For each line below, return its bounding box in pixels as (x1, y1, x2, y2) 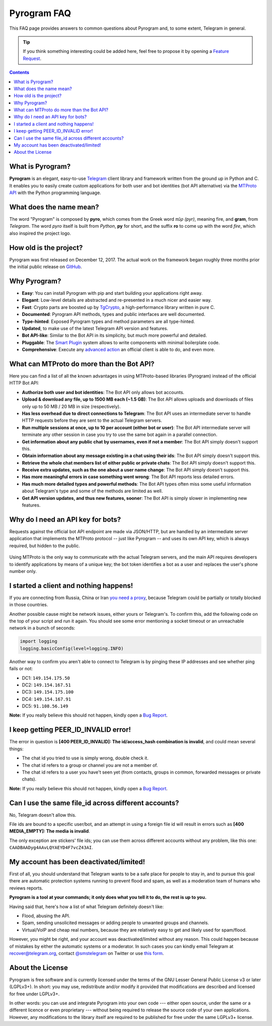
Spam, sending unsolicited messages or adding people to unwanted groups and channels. (22, 920, 209, 926)
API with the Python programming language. (9, 189, 101, 196)
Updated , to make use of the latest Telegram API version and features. (22, 325, 168, 331)
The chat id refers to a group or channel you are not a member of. (22, 762, 158, 768)
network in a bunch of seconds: (9, 625, 76, 631)
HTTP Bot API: (9, 380, 39, 386)
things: (9, 746, 24, 752)
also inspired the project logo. (9, 230, 72, 236)
